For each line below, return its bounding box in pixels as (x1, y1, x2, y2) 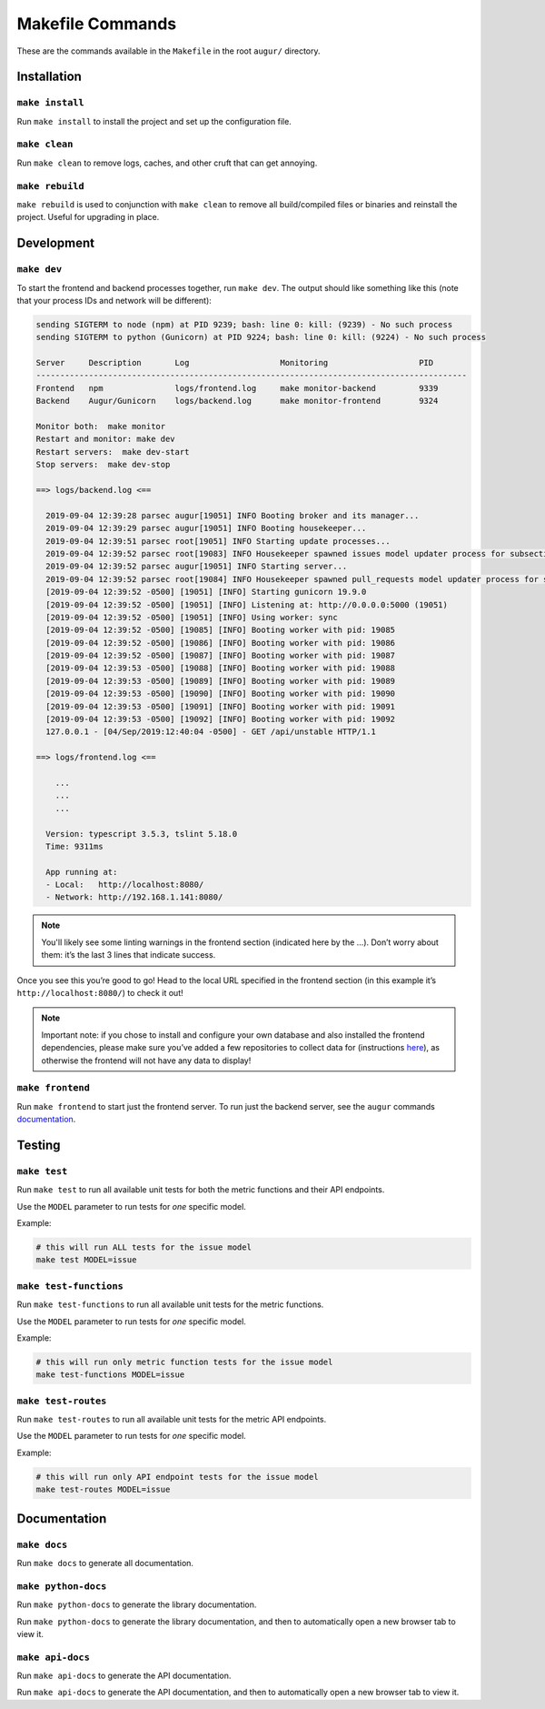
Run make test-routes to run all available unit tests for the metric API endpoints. (16, 1414, 327, 1425)
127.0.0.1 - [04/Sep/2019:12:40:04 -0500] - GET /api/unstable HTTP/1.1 (45, 727, 377, 737)
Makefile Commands (16, 14, 177, 34)
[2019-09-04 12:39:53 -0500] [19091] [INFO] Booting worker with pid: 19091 (45, 701, 395, 711)
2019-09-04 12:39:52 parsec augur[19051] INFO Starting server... (45, 561, 348, 572)
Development (16, 236, 95, 251)
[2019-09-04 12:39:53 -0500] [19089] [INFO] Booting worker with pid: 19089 (45, 676, 395, 686)
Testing (16, 1137, 61, 1152)
